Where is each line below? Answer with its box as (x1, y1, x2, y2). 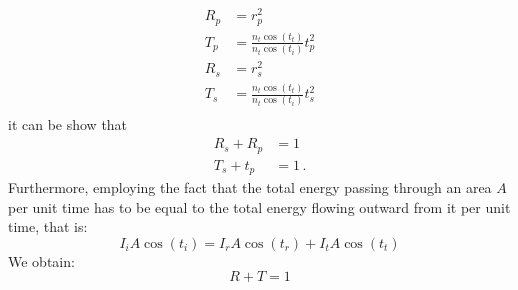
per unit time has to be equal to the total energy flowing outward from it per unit (8, 196, 511, 217)
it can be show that (8, 114, 128, 135)
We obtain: (8, 250, 75, 271)
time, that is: (8, 216, 88, 237)
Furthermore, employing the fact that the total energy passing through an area (8, 177, 492, 198)
